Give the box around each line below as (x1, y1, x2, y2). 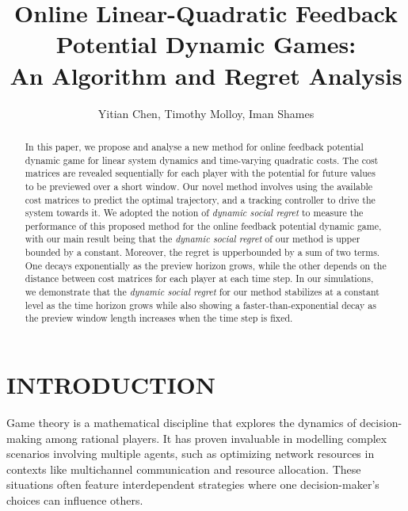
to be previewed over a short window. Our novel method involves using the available (25, 179, 373, 193)
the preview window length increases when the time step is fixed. (25, 311, 293, 325)
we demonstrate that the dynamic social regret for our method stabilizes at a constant (25, 285, 379, 299)
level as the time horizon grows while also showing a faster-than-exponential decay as (25, 298, 376, 311)
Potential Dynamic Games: (55, 28, 357, 60)
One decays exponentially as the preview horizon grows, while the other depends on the (25, 258, 387, 272)
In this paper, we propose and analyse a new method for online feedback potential (25, 139, 364, 153)
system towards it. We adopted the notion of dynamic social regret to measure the (25, 206, 364, 219)
